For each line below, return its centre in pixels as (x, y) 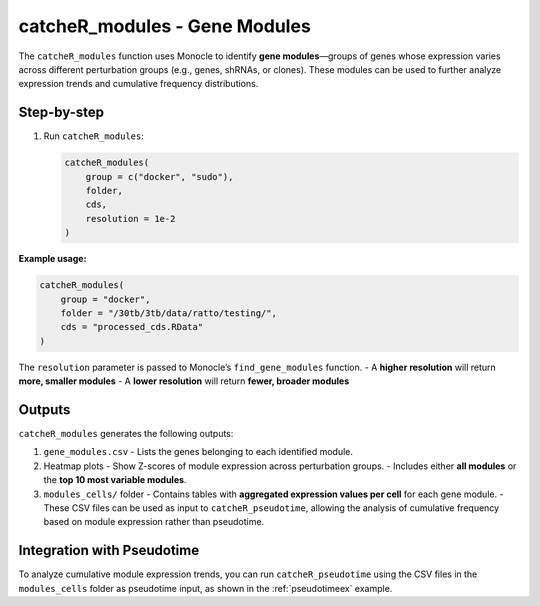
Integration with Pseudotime (109, 550)
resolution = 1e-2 (130, 218)
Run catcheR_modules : (93, 136)
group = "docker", (105, 299)
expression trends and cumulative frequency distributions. (138, 84)
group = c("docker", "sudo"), (159, 176)
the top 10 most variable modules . (115, 480)
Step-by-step (61, 112)
